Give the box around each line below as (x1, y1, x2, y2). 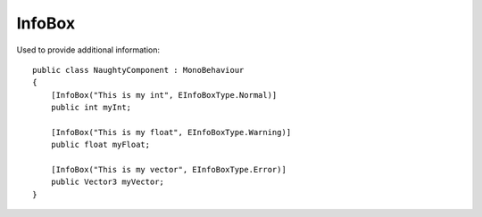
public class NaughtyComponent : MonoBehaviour (32, 65, 245, 75)
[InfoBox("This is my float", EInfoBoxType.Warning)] (50, 127, 292, 137)
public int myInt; (50, 102, 132, 113)
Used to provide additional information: (16, 44, 161, 55)
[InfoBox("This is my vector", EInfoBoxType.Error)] (50, 165, 287, 175)
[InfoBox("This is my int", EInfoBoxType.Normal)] (50, 90, 278, 100)
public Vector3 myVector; (50, 177, 165, 187)
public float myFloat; (50, 140, 151, 150)
